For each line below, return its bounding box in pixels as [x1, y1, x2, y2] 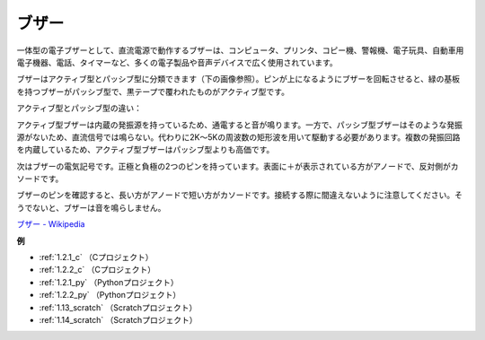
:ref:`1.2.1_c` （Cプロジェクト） [39, 252, 154, 263]
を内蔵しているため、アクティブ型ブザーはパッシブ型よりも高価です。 [16, 144, 275, 155]
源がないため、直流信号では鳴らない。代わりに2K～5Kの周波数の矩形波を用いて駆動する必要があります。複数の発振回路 [16, 131, 461, 143]
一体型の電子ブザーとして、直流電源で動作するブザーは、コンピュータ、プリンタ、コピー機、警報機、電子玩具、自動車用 [16, 45, 464, 56]
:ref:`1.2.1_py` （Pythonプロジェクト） [39, 276, 179, 287]
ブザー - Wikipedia [16, 219, 85, 230]
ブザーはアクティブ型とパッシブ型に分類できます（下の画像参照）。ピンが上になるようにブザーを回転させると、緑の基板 [16, 74, 460, 84]
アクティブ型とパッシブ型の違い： [16, 103, 143, 114]
